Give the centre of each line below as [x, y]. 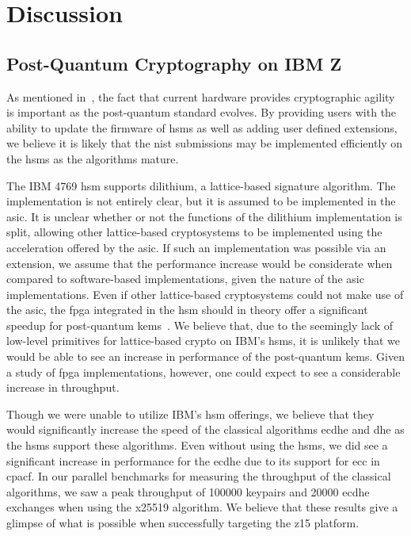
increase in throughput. [63, 387]
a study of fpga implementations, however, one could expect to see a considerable [204, 371]
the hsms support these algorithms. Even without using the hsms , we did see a [197, 445]
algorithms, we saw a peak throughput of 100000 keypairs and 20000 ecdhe [188, 491]
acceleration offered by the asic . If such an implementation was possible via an [196, 247]
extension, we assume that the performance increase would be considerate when [200, 263]
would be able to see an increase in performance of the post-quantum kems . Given [205, 356]
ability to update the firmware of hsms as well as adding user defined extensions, [202, 127]
